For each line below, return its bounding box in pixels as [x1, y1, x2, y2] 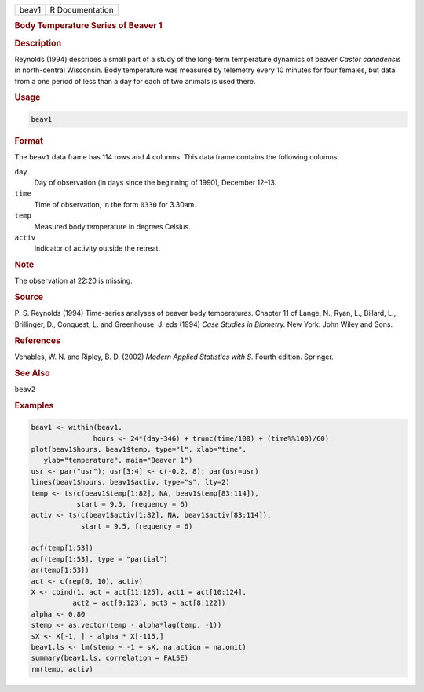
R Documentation [49, 5, 114, 15]
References [14, 335, 61, 346]
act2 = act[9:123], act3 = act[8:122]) [71, 599, 226, 608]
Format [14, 135, 43, 146]
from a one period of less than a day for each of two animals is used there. [14, 76, 256, 86]
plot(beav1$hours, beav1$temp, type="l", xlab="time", [31, 445, 247, 453]
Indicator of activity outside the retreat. [34, 243, 161, 253]
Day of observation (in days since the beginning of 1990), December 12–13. [34, 178, 277, 187]
